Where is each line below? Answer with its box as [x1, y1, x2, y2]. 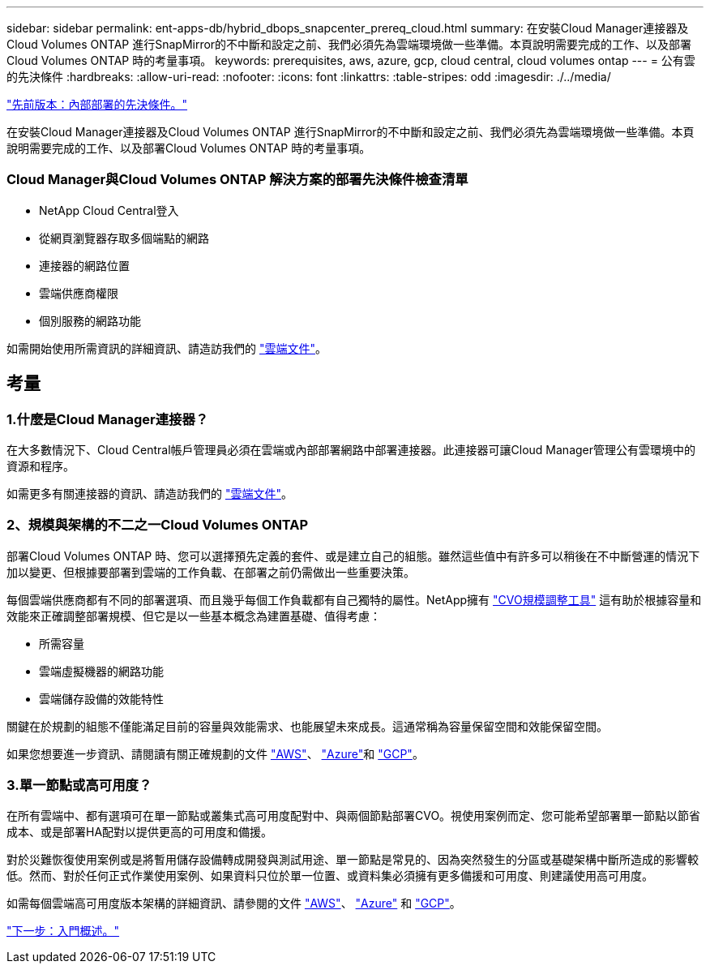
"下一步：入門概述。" [6, 924, 120, 938]
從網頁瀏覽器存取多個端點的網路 [39, 230, 209, 245]
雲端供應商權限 [39, 285, 118, 300]
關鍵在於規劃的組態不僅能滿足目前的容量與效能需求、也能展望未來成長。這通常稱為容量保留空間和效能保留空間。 [6, 719, 608, 733]
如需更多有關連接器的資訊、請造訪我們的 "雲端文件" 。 [6, 486, 293, 500]
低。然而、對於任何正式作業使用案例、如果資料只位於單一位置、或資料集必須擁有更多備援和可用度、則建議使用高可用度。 [6, 869, 653, 883]
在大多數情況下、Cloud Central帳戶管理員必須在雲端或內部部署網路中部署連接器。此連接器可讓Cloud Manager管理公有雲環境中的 [6, 442, 696, 457]
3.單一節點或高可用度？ [6, 777, 152, 794]
